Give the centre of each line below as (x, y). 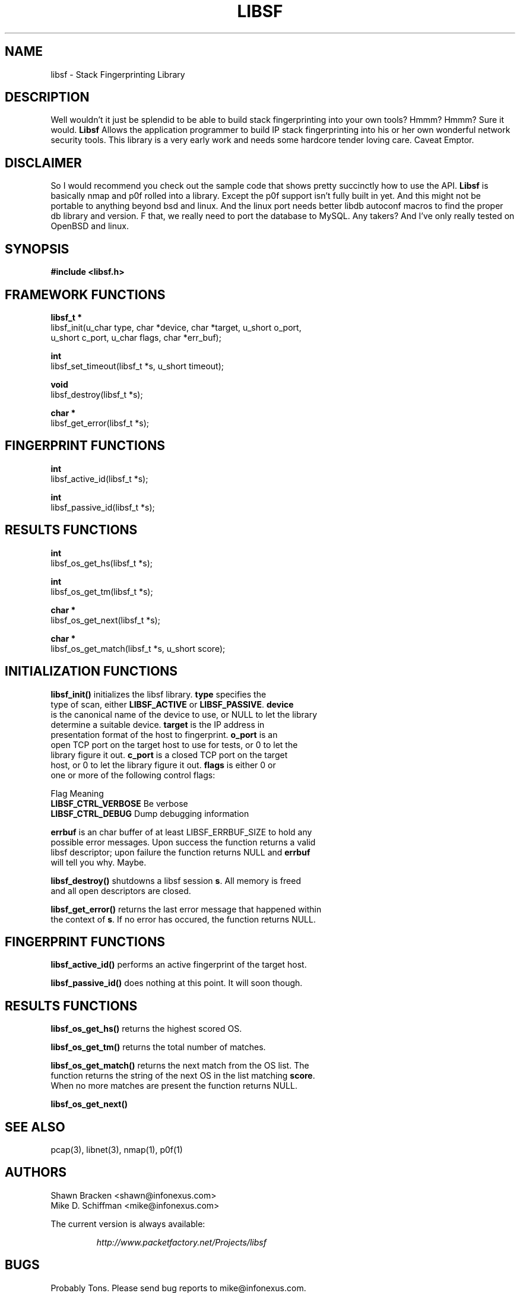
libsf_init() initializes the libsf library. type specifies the (158, 694)
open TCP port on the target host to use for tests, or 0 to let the (174, 744)
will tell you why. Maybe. (99, 862)
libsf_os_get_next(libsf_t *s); (105, 620)
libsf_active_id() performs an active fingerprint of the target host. (179, 965)
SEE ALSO (35, 1127)
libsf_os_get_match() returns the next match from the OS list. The (180, 1066)
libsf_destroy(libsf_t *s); (97, 394)
